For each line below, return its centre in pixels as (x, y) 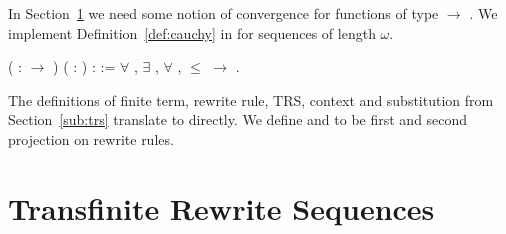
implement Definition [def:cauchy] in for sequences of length (192, 32)
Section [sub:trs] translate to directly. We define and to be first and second (238, 119)
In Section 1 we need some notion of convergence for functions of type (223, 13)
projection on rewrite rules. (91, 138)
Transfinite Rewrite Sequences (221, 207)
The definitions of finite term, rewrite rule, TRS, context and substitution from (251, 99)
